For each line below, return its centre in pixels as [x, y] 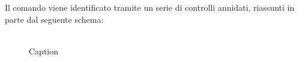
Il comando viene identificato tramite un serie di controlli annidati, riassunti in [150, 7]
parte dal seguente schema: [54, 19]
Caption [44, 51]
